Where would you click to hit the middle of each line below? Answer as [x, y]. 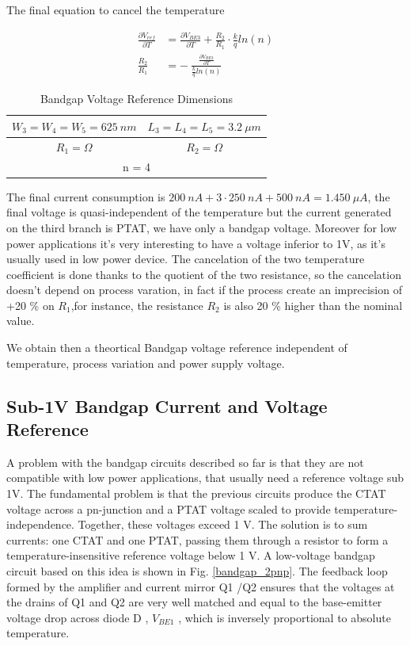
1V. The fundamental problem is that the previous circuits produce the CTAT [196, 493]
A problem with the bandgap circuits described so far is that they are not [185, 462]
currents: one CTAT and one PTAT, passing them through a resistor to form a [197, 539]
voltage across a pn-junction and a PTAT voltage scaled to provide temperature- [202, 508]
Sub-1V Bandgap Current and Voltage [167, 405]
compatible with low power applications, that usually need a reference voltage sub [205, 478]
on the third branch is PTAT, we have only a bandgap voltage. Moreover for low [202, 227]
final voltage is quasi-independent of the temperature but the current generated [199, 212]
